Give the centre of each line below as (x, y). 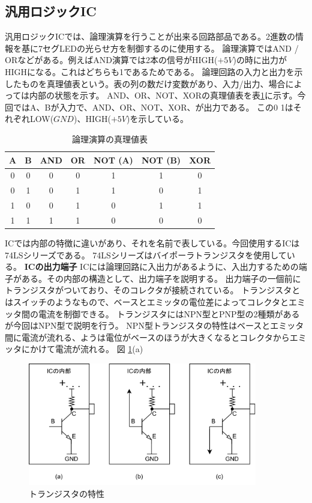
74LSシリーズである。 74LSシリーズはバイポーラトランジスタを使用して (146, 255)
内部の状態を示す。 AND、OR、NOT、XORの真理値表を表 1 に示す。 (163, 95)
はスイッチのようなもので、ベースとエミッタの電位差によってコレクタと (147, 301)
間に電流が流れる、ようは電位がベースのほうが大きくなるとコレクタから (147, 337)
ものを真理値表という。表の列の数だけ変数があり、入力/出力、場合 (153, 83)
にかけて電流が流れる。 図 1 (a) (82, 349)
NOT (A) (113, 160)
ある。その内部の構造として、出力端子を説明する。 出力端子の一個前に (161, 278)
